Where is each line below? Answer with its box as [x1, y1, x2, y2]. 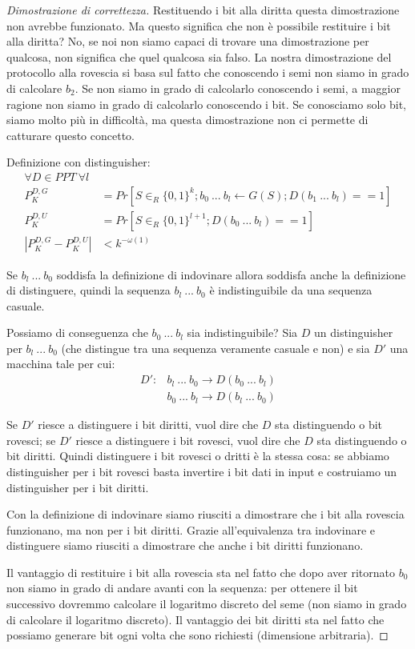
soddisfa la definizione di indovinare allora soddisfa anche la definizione [56, 266, 406, 282]
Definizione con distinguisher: [6, 154, 151, 170]
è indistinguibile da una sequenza [209, 282, 373, 298]
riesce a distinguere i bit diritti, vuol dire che [38, 416, 259, 433]
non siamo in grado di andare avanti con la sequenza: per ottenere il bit [6, 579, 358, 596]
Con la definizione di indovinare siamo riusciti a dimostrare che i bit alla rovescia [6, 506, 405, 523]
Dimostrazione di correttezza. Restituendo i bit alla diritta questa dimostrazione [6, 2, 400, 18]
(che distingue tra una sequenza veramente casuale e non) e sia [61, 339, 370, 356]
